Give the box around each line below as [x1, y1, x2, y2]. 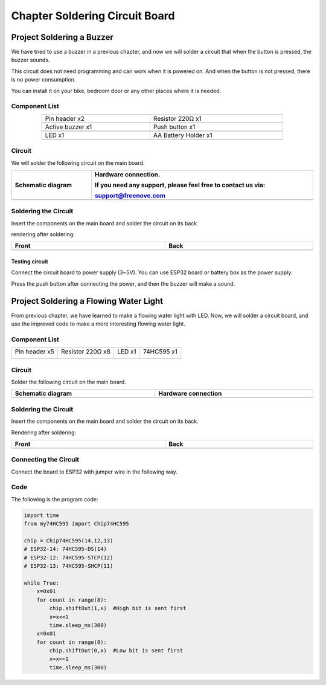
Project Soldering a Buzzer [11, 32, 114, 42]
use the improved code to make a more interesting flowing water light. [11, 320, 185, 327]
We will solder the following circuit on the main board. [11, 159, 145, 166]
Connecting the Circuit [11, 455, 80, 464]
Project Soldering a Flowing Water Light [11, 296, 163, 306]
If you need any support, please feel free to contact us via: [94, 181, 266, 189]
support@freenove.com [94, 191, 166, 199]
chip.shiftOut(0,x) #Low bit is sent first [49, 647, 184, 654]
